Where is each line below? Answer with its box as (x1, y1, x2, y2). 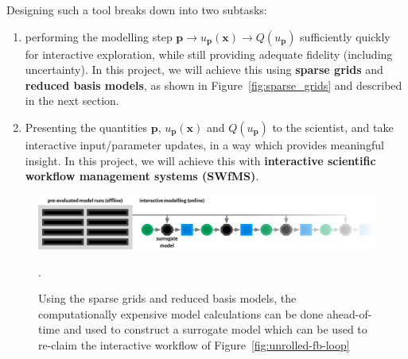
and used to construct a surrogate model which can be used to (63, 321, 367, 338)
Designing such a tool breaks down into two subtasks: (6, 2, 267, 17)
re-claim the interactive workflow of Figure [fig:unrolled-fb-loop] (38, 337, 350, 353)
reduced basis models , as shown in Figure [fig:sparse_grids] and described (25, 76, 402, 93)
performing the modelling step (25, 28, 173, 44)
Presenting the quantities (25, 118, 148, 135)
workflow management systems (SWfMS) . (25, 168, 259, 184)
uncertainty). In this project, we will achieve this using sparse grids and (25, 61, 383, 78)
